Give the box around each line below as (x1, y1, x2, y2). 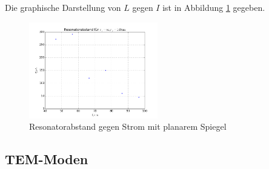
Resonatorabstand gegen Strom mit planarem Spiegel (29, 120, 227, 133)
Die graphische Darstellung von (5, 1, 121, 13)
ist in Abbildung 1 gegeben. (162, 1, 265, 13)
